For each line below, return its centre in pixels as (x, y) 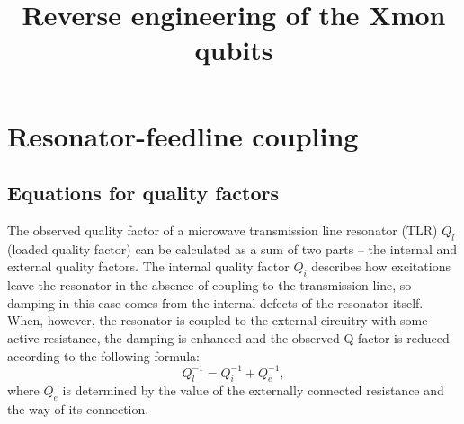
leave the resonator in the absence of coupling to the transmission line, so (210, 285)
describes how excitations (381, 266)
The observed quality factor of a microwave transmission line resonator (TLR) (223, 230)
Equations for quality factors (143, 193)
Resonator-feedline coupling (183, 135)
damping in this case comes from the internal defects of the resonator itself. (215, 302)
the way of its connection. (78, 409)
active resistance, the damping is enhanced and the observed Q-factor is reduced (228, 337)
